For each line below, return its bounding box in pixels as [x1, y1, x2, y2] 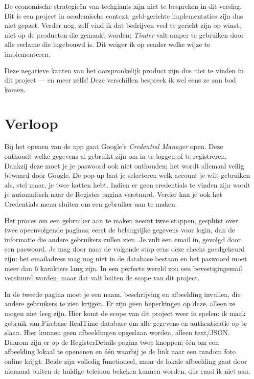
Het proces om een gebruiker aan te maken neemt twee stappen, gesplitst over [4, 215, 238, 225]
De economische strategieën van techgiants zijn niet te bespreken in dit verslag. [4, 1, 242, 11]
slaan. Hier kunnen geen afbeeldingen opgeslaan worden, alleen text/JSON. [4, 327, 230, 337]
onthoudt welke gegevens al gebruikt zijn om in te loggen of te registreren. [4, 151, 227, 161]
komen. [4, 84, 26, 94]
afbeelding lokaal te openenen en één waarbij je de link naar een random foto [4, 346, 236, 357]
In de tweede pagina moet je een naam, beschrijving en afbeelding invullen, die [4, 289, 241, 299]
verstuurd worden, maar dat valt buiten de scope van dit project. [4, 273, 200, 283]
